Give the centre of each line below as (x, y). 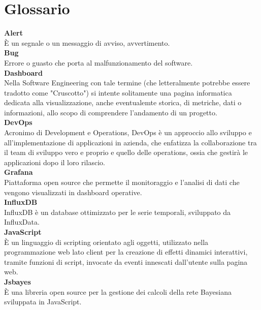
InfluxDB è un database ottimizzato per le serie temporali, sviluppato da (118, 212)
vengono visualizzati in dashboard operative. (73, 192)
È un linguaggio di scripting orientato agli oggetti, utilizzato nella (106, 242)
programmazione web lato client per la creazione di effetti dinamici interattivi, (126, 252)
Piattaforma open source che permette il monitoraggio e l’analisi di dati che (122, 182)
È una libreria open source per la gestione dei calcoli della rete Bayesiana (118, 291)
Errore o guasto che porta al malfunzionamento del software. (99, 62)
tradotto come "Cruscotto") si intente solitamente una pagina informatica (118, 92)
